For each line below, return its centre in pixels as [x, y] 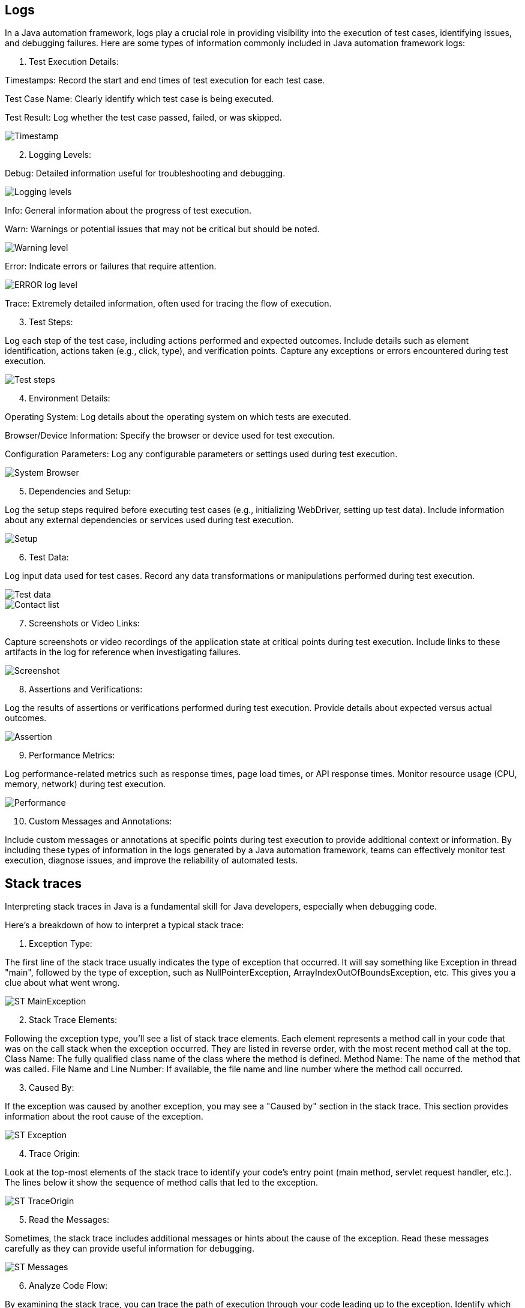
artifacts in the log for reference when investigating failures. [123, 652]
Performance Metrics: [72, 755]
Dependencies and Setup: [80, 491]
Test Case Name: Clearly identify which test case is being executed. [139, 99]
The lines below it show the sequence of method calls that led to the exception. [162, 1183]
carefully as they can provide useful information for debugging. [130, 1249]
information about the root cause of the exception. [104, 1117]
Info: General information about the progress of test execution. [128, 211]
